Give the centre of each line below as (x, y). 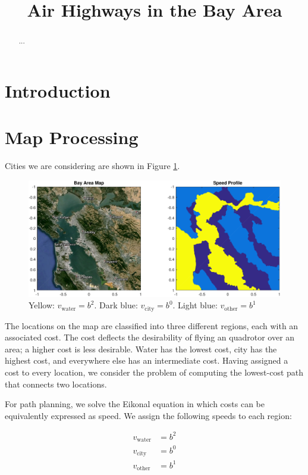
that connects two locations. (56, 384)
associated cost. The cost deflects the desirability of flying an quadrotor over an (150, 337)
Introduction (58, 90)
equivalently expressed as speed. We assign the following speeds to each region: (148, 415)
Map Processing (72, 137)
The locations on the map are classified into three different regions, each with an (152, 325)
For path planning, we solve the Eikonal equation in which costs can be (135, 404)
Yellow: (42, 305)
